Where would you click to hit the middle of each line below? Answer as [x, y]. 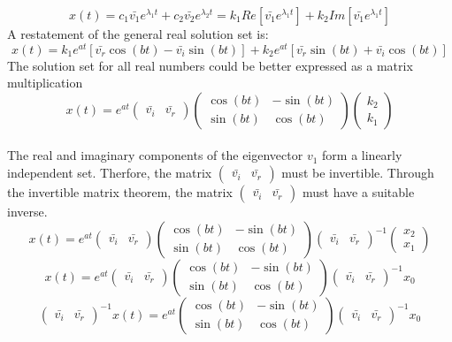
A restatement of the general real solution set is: [138, 34]
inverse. [27, 212]
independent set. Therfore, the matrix [110, 173]
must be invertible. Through [358, 173]
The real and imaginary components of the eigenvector [155, 155]
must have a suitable [359, 192]
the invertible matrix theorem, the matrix [120, 192]
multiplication [45, 83]
